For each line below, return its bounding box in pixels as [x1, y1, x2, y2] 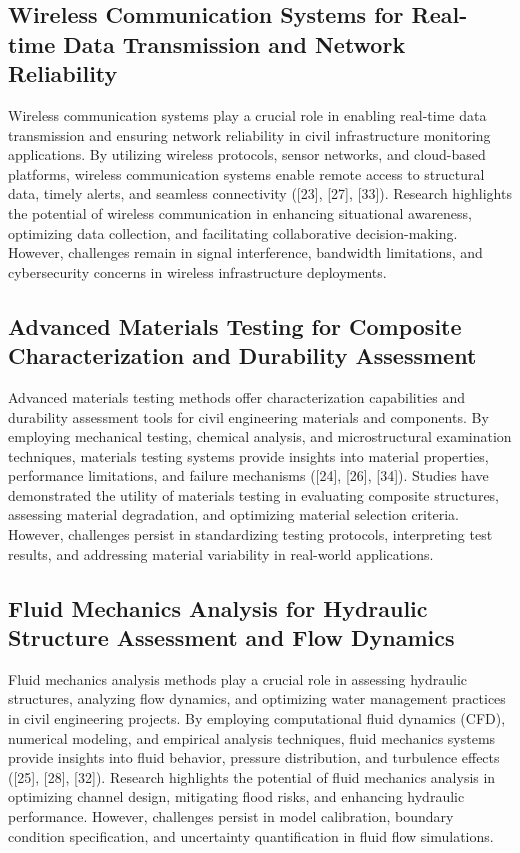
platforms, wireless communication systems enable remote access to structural [8, 163, 485, 184]
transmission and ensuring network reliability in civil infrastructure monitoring [8, 124, 491, 145]
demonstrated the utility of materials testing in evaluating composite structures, [8, 484, 500, 505]
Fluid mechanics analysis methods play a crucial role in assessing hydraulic [8, 668, 468, 689]
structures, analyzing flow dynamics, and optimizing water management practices [8, 688, 506, 709]
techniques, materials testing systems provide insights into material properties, [8, 445, 489, 466]
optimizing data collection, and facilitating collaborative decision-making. [8, 222, 458, 243]
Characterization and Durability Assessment [8, 340, 477, 371]
